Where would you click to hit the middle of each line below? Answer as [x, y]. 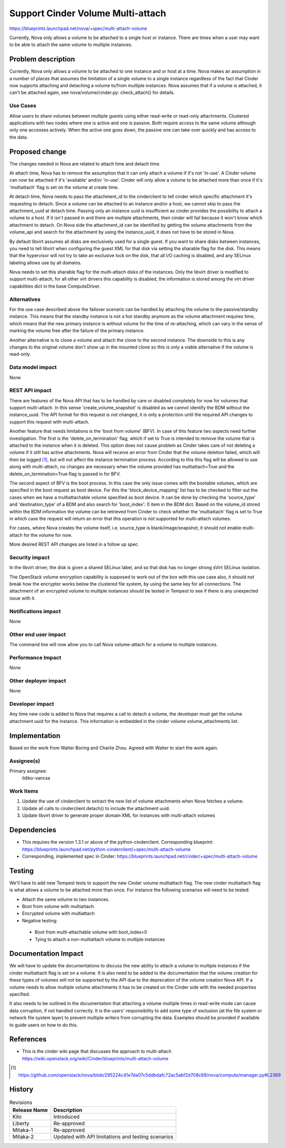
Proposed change [38, 151]
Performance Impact [35, 657]
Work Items [24, 791]
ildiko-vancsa [36, 778]
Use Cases [23, 106]
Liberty [21, 1123]
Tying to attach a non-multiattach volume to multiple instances [100, 939]
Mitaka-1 [23, 1130]
